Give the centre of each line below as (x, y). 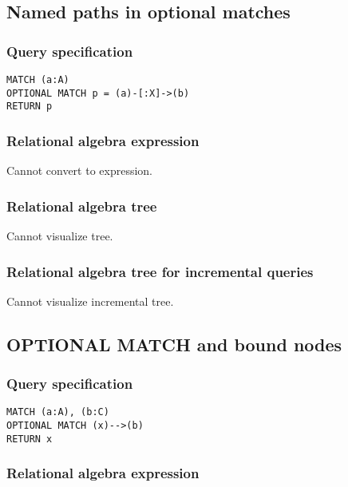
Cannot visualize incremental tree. (90, 301)
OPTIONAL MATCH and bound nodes (174, 344)
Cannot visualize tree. (60, 236)
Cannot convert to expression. (80, 170)
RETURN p (30, 107)
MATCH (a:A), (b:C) (58, 412)
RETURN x (30, 439)
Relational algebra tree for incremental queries (160, 271)
